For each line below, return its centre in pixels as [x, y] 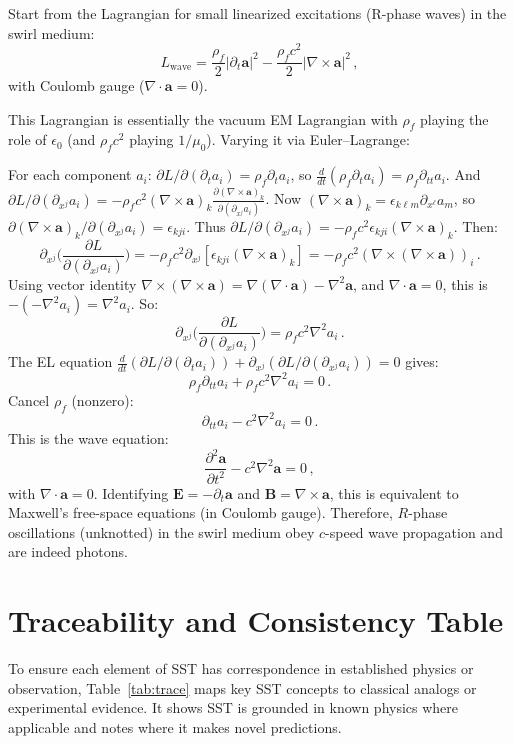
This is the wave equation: [88, 438]
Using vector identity [72, 283]
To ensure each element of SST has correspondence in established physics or [241, 668]
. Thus [206, 225]
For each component [70, 174]
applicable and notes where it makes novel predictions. [175, 726]
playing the [454, 118]
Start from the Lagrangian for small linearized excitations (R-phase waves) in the [257, 13]
